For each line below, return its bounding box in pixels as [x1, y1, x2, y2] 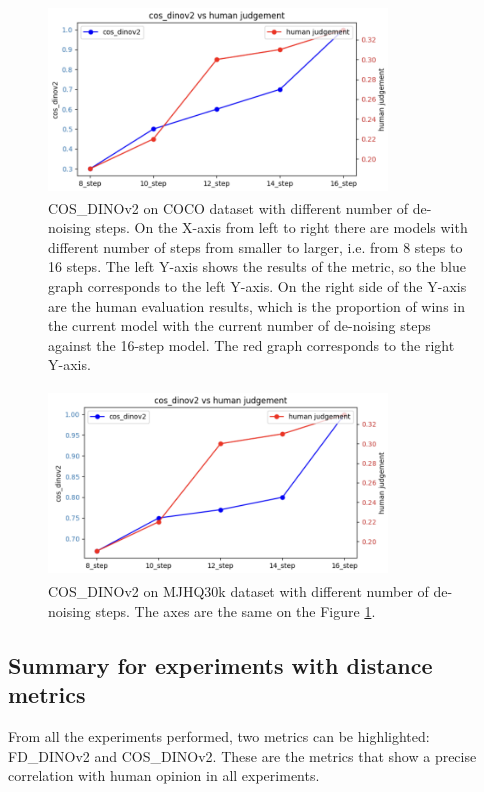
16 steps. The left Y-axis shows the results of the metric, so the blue [48, 256, 466, 277]
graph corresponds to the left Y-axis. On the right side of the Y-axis [48, 275, 467, 296]
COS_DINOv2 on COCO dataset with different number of [48, 197, 409, 218]
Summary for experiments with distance [8, 650, 433, 681]
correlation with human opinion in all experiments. [8, 765, 320, 786]
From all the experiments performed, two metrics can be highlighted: [8, 726, 430, 747]
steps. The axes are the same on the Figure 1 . [95, 601, 376, 622]
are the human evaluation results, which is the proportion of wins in [48, 295, 465, 316]
